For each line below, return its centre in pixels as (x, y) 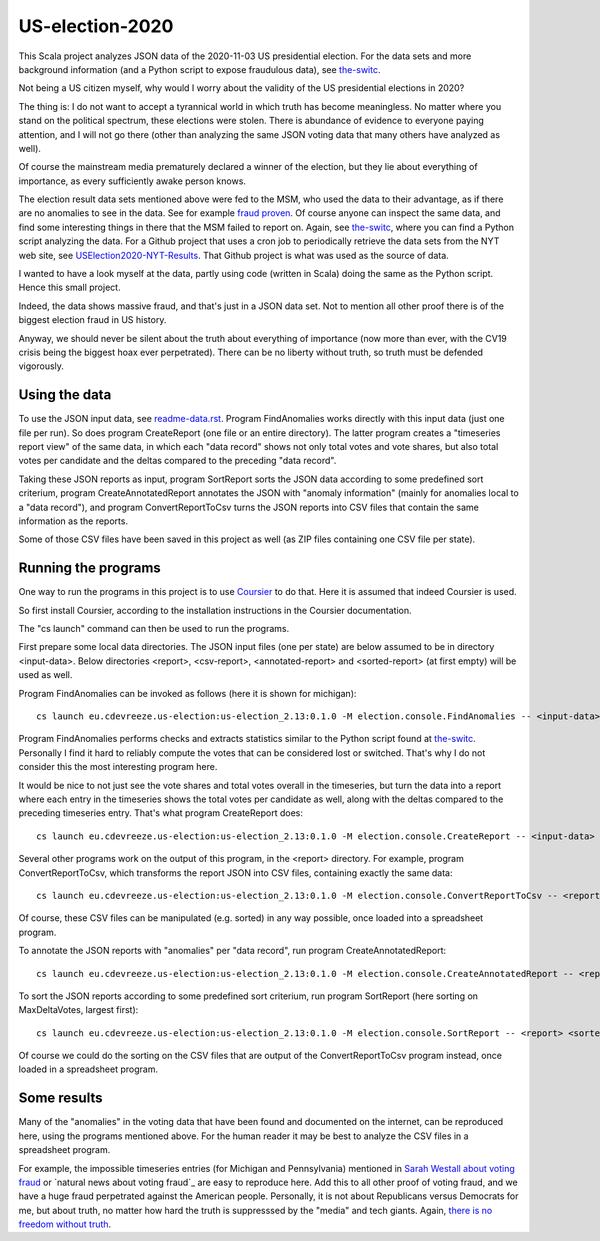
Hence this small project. (69, 287)
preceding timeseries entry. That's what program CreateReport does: (161, 813)
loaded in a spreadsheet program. (88, 1069)
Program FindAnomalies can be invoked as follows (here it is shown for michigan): (187, 693)
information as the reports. (73, 521)
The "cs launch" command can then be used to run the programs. (154, 629)
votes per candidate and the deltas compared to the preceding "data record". (177, 461)
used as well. (45, 675)
